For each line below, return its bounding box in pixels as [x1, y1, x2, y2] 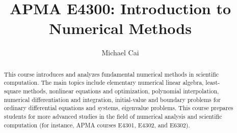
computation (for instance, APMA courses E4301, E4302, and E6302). [4, 120, 190, 129]
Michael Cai [101, 47, 139, 58]
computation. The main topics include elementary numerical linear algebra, [4, 78, 204, 87]
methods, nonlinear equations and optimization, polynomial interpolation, [23, 87, 219, 95]
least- [205, 78, 220, 87]
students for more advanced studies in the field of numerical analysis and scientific [4, 112, 222, 120]
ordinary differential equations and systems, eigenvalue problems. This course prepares [4, 104, 233, 112]
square [4, 87, 21, 95]
